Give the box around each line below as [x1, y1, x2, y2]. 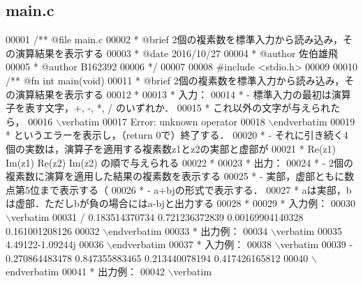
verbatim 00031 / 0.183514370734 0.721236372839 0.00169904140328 [10, 209, 304, 224]
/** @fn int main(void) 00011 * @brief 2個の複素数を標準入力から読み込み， [6, 72, 345, 87]
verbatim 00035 [276, 223, 342, 238]
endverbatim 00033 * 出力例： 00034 [108, 223, 268, 238]
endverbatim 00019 [274, 114, 355, 128]
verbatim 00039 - [280, 237, 353, 252]
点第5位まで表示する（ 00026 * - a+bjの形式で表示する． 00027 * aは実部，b [6, 182, 352, 197]
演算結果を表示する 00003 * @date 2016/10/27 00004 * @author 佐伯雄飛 [15, 45, 339, 60]
